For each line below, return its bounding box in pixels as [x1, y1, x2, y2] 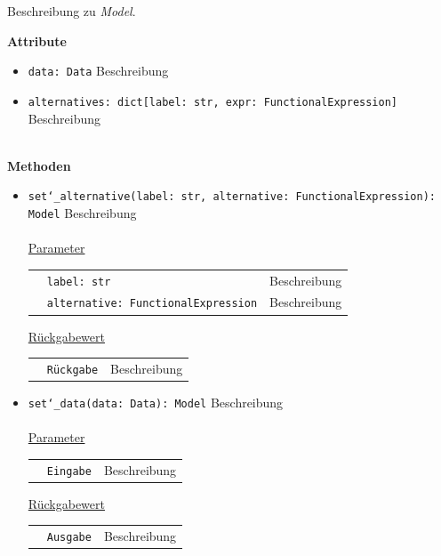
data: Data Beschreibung [28, 61, 169, 80]
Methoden [7, 156, 71, 174]
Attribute [7, 31, 67, 50]
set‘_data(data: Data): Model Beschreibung [28, 393, 284, 412]
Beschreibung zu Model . [7, 2, 136, 20]
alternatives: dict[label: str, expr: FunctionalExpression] [28, 95, 398, 109]
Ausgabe [46, 531, 92, 544]
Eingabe [46, 464, 92, 478]
